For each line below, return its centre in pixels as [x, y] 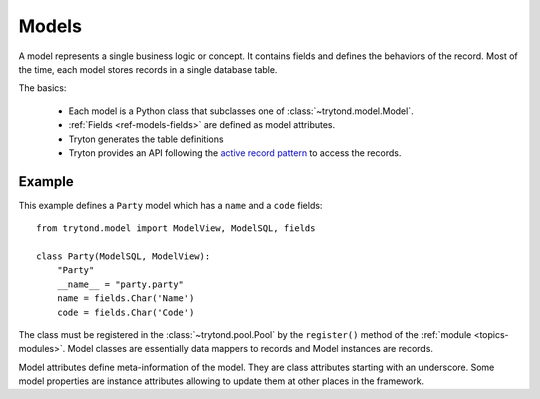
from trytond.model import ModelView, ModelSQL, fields [176, 228]
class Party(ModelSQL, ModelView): [123, 256]
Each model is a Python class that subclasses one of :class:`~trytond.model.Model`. [241, 111]
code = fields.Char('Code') [125, 312]
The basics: [42, 88]
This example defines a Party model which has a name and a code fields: [170, 205]
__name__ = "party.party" [120, 284]
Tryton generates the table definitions [146, 139]
